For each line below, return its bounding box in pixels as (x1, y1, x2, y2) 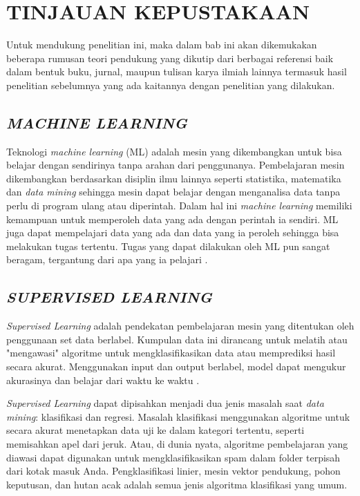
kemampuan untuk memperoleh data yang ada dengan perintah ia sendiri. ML (6, 211, 339, 226)
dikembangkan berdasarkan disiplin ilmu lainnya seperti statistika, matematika (6, 171, 341, 185)
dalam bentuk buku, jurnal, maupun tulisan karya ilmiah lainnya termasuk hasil (6, 64, 347, 79)
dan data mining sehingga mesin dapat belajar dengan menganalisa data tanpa (6, 184, 341, 199)
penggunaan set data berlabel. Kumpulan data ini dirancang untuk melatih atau (6, 332, 348, 346)
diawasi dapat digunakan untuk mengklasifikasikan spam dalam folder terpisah (6, 450, 341, 464)
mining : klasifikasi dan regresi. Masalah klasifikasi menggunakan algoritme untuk (6, 409, 350, 423)
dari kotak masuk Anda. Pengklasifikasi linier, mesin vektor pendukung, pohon (6, 464, 341, 478)
